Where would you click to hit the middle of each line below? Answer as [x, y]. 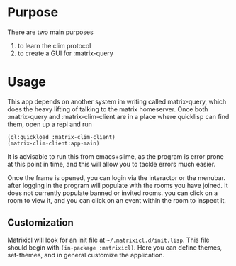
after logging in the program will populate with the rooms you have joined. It [118, 185]
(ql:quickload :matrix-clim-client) [61, 137]
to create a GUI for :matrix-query [65, 53]
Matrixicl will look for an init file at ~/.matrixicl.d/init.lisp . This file [109, 240]
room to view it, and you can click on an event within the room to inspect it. [117, 200]
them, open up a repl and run [50, 124]
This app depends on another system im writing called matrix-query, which [117, 101]
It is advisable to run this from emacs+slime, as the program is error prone [116, 156]
